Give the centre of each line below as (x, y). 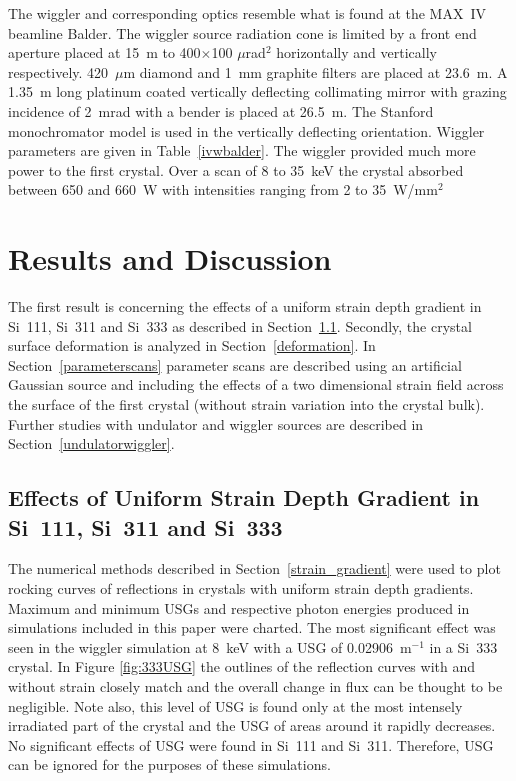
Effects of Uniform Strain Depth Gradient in (244, 497)
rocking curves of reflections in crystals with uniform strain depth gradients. (241, 588)
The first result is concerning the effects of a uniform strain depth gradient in (245, 306)
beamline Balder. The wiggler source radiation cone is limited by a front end (242, 32)
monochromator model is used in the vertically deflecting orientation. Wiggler (246, 130)
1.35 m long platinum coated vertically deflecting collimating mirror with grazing (257, 91)
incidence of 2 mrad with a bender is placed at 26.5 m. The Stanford (221, 110)
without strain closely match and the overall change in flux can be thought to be (255, 685)
